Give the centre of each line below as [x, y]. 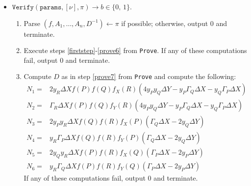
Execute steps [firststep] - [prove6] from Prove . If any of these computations [135, 50]
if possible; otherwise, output [165, 23]
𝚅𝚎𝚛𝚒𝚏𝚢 [23, 7]
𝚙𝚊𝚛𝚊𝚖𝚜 [51, 7]
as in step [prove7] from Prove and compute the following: [149, 76]
